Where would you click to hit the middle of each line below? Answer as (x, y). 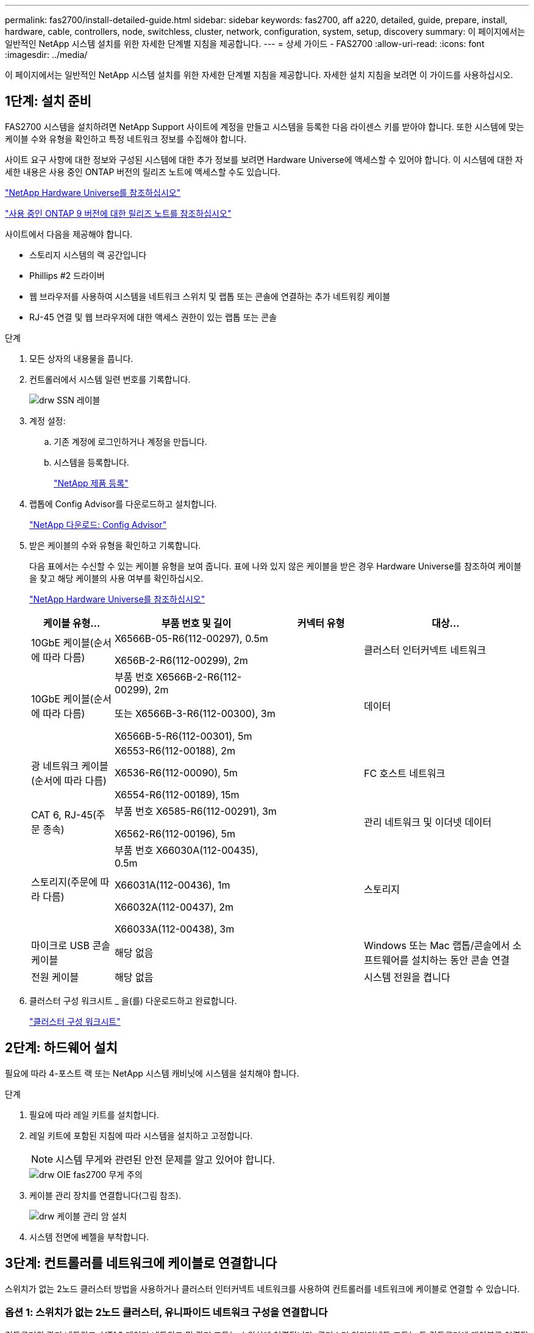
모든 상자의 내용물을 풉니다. (81, 358)
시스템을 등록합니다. (91, 462)
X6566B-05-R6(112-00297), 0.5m (191, 638)
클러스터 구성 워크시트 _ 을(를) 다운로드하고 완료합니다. (133, 1000)
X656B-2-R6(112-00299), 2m (181, 660)
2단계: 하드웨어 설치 (61, 1048)
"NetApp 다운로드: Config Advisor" (98, 524)
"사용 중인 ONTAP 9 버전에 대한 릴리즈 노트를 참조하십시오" (118, 213)
